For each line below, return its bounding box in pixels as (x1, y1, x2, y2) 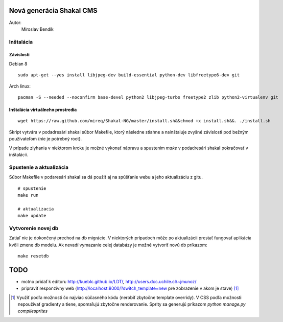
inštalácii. (9, 152, 28, 158)
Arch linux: (9, 83, 31, 89)
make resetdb (18, 253, 49, 259)
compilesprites (18, 308, 48, 314)
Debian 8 (9, 61, 27, 67)
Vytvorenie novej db (9, 225, 59, 231)
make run (18, 192, 39, 198)
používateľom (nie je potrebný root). (9, 136, 82, 142)
